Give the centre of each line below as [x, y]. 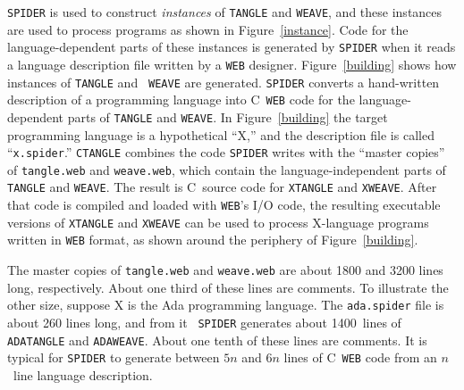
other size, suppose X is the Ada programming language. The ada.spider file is [226, 305]
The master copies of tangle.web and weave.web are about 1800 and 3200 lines [225, 270]
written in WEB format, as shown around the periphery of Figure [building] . [213, 240]
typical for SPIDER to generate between [114, 357]
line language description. [83, 374]
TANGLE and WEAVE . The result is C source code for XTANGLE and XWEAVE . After [222, 187]
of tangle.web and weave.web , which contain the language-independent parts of [227, 169]
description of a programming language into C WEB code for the [181, 100]
